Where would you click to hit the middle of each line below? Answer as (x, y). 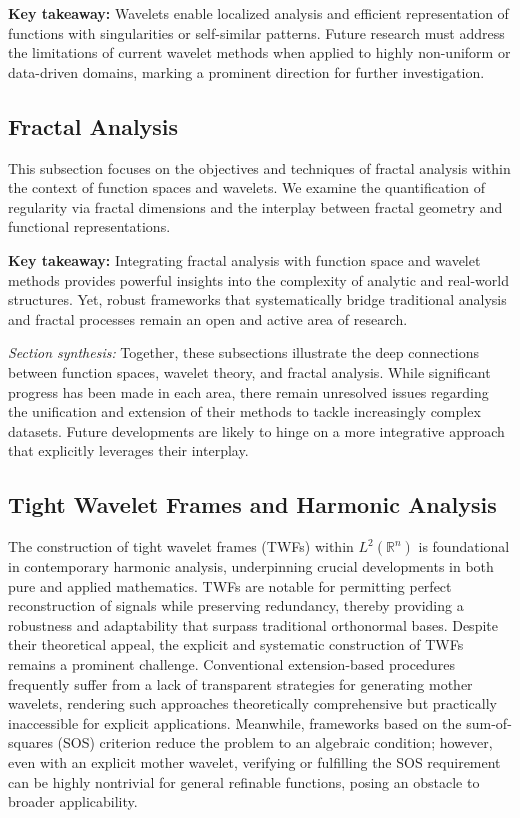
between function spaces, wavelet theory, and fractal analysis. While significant (249, 371)
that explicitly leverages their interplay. (128, 450)
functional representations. (89, 226)
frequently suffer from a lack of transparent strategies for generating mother (240, 683)
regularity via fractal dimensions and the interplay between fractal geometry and (255, 206)
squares (30, 742)
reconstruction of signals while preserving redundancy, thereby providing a (236, 605)
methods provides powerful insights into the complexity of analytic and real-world (258, 279)
